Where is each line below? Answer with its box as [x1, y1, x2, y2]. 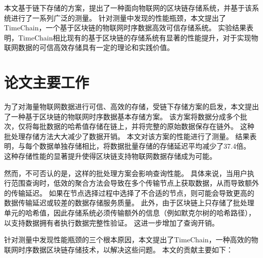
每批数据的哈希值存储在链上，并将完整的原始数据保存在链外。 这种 [32, 121, 254, 132]
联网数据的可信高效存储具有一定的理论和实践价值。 [4, 42, 174, 53]
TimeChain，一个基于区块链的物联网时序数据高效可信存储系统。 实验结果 [4, 22, 247, 33]
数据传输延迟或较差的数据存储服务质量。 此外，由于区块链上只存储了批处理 [4, 197, 254, 208]
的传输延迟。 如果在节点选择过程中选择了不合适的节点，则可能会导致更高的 [4, 187, 254, 198]
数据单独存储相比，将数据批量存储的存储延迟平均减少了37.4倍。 [39, 141, 250, 151]
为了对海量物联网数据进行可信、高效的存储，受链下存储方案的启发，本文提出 [4, 101, 259, 112]
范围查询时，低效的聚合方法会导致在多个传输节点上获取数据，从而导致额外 [11, 178, 259, 188]
